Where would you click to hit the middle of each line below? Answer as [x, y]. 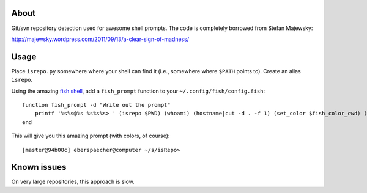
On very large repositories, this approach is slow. [73, 182]
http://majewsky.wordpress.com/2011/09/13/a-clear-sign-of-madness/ [100, 39]
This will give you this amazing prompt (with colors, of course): [91, 136]
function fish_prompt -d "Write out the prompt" [96, 105]
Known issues [39, 167]
